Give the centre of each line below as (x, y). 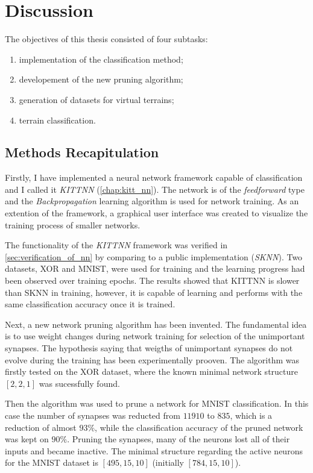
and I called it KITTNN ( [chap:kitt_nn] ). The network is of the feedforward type (155, 189)
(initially (168, 462)
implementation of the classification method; (101, 59)
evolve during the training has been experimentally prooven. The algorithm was (152, 359)
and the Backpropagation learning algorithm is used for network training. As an (152, 201)
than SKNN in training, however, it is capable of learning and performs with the (154, 292)
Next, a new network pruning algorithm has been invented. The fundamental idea (156, 324)
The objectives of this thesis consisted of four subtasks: (106, 39)
